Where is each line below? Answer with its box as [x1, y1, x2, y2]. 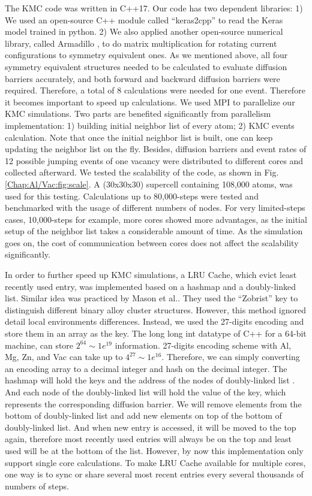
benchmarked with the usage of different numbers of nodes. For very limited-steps [5, 201, 305, 214]
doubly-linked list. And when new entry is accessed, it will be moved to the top [5, 421, 296, 433]
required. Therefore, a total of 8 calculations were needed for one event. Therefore [5, 84, 305, 96]
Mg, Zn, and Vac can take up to [5, 350, 123, 363]
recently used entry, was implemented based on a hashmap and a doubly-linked [5, 280, 296, 292]
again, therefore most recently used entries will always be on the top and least [5, 433, 292, 445]
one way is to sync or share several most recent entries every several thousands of [5, 468, 304, 480]
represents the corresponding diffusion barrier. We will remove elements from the [5, 397, 302, 410]
